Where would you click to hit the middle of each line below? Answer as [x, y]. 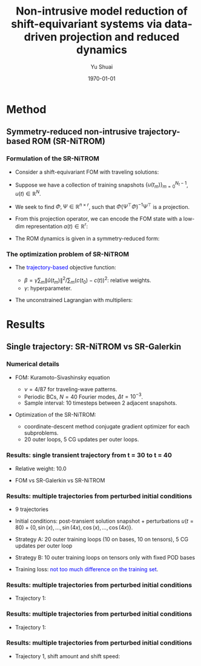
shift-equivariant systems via [87, 24]
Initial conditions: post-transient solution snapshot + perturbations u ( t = [104, 521]
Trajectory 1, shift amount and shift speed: [68, 656]
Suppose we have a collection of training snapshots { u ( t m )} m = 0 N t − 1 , [102, 185]
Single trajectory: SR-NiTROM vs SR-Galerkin [94, 347]
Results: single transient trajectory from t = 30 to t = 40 [89, 455]
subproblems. [41, 433]
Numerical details [33, 364]
